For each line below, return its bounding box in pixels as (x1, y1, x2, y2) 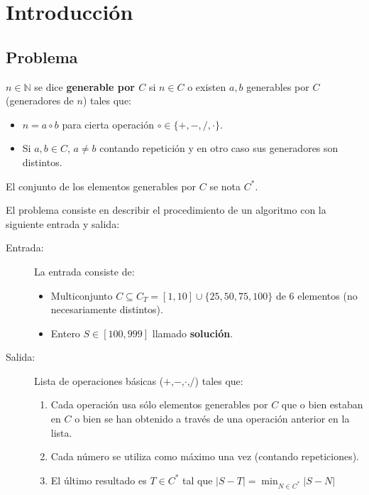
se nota (209, 178, 241, 193)
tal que (182, 472, 213, 487)
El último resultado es (50, 472, 147, 487)
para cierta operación (62, 116, 155, 131)
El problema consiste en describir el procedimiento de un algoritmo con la (6, 202, 326, 217)
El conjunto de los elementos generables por (6, 178, 197, 193)
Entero (50, 325, 80, 340)
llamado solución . (152, 325, 233, 340)
